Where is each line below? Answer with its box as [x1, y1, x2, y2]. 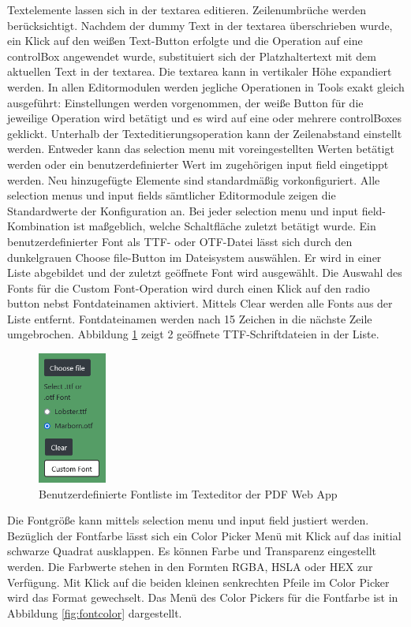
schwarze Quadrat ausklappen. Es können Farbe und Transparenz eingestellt [7, 543, 377, 559]
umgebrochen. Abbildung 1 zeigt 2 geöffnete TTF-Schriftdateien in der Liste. [7, 326, 379, 342]
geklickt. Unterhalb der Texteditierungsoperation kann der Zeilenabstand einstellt [7, 125, 402, 141]
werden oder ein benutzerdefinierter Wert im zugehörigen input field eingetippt [7, 155, 389, 172]
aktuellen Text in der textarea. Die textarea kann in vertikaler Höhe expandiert [7, 63, 392, 80]
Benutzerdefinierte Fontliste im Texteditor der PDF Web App [39, 485, 338, 502]
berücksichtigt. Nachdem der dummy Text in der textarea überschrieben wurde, [7, 17, 393, 33]
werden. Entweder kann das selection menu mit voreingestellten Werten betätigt [7, 140, 394, 157]
